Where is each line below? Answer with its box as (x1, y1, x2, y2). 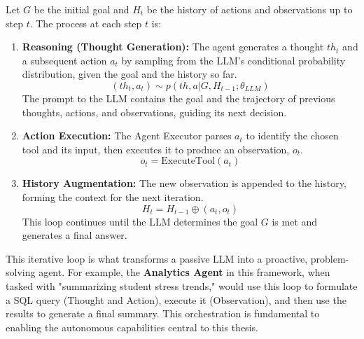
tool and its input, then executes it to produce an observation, (22, 141, 290, 156)
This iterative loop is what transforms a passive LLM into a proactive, (6, 251, 308, 265)
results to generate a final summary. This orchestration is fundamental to (6, 306, 320, 321)
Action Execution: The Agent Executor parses (22, 128, 232, 143)
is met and (272, 214, 318, 228)
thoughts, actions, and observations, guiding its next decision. (22, 104, 287, 119)
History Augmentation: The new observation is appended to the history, (22, 176, 346, 191)
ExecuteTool (161, 156, 216, 167)
